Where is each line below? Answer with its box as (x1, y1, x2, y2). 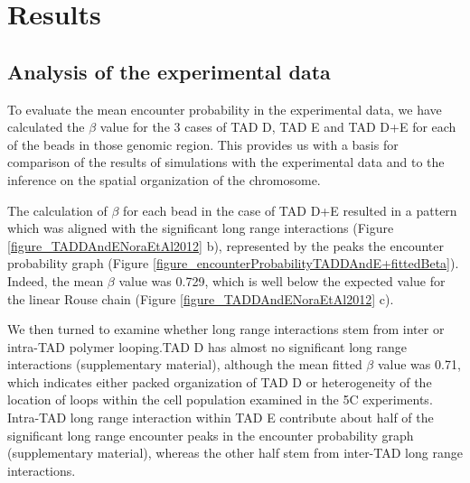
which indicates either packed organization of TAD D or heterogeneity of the (7, 372, 432, 391)
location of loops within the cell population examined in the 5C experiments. (7, 390, 433, 409)
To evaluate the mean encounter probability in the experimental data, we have (7, 99, 442, 118)
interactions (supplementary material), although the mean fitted (7, 355, 362, 374)
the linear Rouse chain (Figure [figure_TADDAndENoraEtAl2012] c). (7, 289, 394, 308)
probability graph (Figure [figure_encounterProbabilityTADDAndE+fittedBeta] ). (7, 254, 459, 273)
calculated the (7, 117, 85, 136)
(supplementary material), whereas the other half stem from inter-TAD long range (7, 443, 463, 462)
